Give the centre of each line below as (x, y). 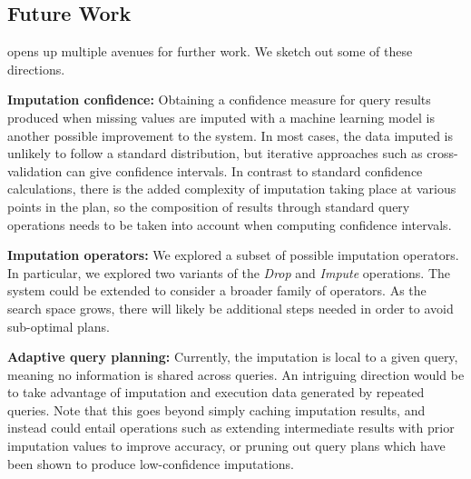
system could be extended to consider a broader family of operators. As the (217, 290)
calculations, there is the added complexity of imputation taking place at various (232, 189)
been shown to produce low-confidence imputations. (151, 463)
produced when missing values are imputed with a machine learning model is (221, 117)
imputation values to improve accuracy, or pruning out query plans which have (226, 446)
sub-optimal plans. (59, 326)
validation (35, 170)
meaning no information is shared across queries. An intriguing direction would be (236, 374)
